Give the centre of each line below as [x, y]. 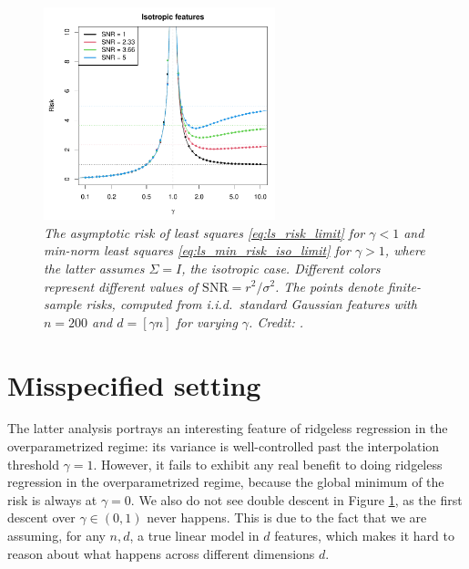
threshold [33, 464]
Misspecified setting [134, 384]
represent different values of [121, 286]
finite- [404, 286]
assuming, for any [56, 536]
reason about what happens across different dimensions [161, 553]
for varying [207, 321]
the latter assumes [94, 268]
